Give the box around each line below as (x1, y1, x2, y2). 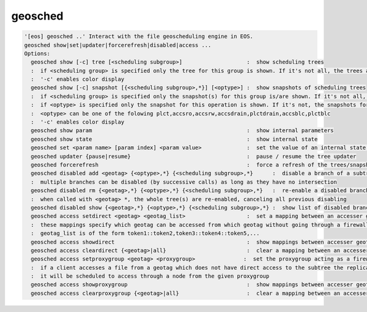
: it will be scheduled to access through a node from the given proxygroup (31, 273, 270, 280)
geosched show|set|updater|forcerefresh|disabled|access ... (24, 42, 212, 48)
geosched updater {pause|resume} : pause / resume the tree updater (31, 153, 357, 160)
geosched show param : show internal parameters (31, 127, 334, 134)
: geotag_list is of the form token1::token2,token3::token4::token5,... (31, 230, 260, 237)
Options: (24, 50, 51, 57)
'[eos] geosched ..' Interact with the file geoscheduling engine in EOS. (24, 33, 254, 40)
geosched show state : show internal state (31, 135, 318, 143)
